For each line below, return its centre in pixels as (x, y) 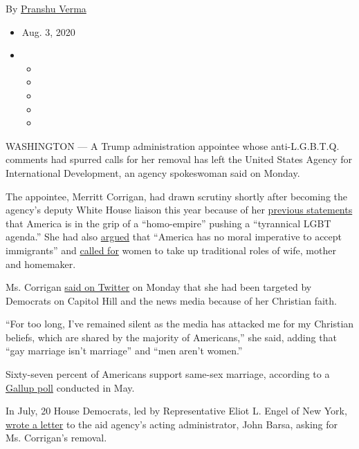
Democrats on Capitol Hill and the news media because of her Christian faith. (171, 300)
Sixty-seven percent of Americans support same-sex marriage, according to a (168, 374)
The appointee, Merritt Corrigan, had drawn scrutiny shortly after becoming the (177, 196)
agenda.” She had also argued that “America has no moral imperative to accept (174, 237)
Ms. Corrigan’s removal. (56, 438)
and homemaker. (41, 264)
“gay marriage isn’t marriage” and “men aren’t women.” (124, 351)
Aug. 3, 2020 (48, 31)
